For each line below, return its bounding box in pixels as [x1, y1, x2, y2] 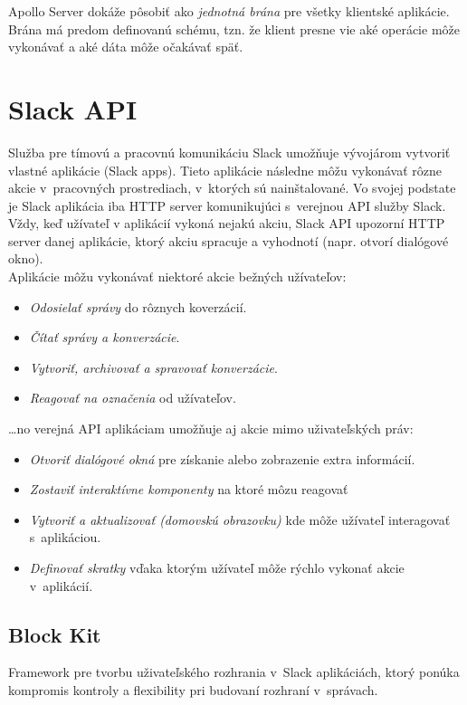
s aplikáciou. [29, 528, 101, 547]
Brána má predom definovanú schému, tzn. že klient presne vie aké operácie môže [8, 19, 460, 38]
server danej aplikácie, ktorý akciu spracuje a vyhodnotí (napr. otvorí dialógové [8, 231, 449, 250]
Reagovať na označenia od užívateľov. [29, 388, 236, 407]
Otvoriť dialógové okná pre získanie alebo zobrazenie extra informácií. [29, 449, 415, 468]
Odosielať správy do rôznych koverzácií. [29, 297, 247, 316]
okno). [8, 249, 43, 268]
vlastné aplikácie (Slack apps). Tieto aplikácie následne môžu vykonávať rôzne [8, 160, 442, 179]
